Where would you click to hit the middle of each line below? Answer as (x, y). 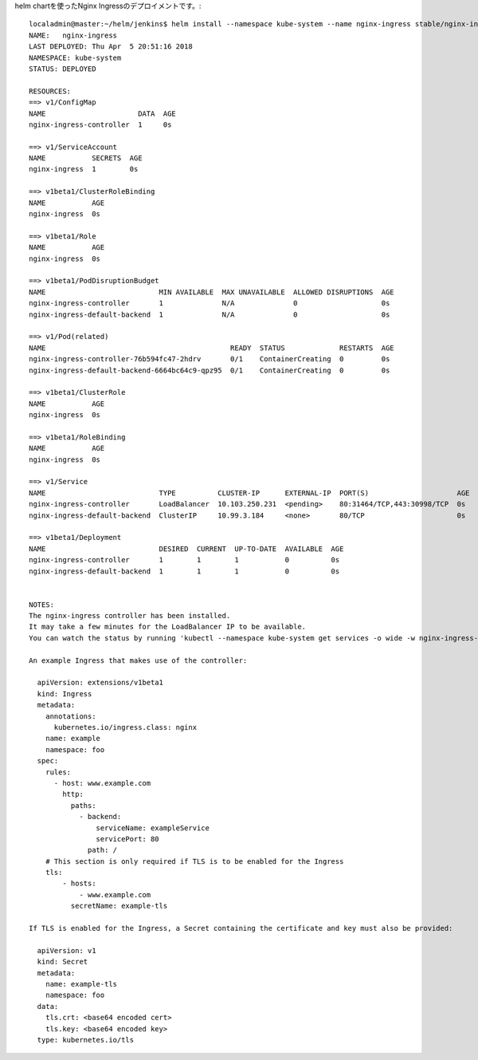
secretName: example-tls (119, 906)
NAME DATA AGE (103, 113)
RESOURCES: (50, 91)
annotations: (71, 716)
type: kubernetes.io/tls (86, 1040)
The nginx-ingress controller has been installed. (130, 616)
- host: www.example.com (102, 783)
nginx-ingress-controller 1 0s (100, 124)
